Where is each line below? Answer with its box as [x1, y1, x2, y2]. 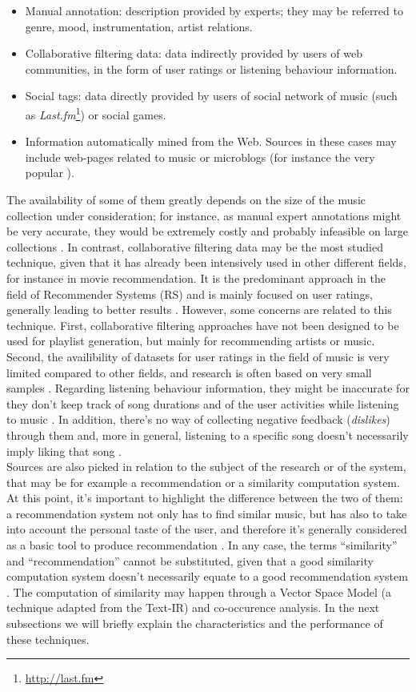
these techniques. [6, 630, 90, 647]
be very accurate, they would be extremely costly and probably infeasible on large [6, 223, 409, 239]
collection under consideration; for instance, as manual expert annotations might [6, 207, 402, 223]
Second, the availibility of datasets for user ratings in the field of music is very [6, 348, 390, 364]
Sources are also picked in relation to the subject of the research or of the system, [6, 458, 406, 475]
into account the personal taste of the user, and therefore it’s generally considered [6, 521, 407, 537]
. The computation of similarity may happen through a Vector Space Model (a [6, 583, 391, 600]
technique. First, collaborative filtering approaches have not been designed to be [6, 316, 399, 333]
